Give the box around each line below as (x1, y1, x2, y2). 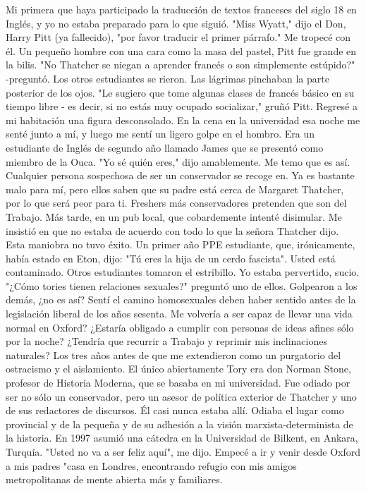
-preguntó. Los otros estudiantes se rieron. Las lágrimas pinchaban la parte (6, 71, 329, 85)
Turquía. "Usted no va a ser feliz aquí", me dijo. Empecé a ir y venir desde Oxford (6, 444, 361, 459)
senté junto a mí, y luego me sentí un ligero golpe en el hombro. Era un (6, 126, 315, 141)
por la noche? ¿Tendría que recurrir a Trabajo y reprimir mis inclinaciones (6, 334, 327, 348)
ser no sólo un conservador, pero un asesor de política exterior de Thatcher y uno (6, 389, 357, 404)
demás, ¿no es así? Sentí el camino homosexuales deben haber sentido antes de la (6, 292, 356, 307)
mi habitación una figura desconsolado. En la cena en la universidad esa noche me (6, 112, 360, 127)
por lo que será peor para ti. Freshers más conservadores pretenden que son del (6, 195, 347, 210)
